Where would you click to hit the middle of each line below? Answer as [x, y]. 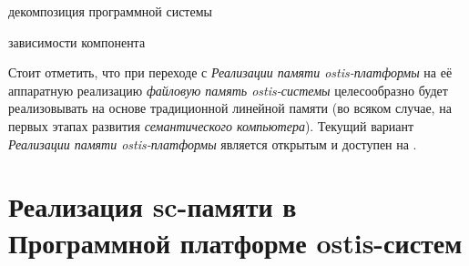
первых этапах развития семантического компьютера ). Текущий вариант [211, 125]
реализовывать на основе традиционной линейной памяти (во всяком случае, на [230, 108]
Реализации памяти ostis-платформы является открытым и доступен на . [213, 143]
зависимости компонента [77, 41]
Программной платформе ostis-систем [235, 242]
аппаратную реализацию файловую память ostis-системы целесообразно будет [228, 90]
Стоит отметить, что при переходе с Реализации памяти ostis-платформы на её [230, 72]
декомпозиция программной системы [110, 11]
